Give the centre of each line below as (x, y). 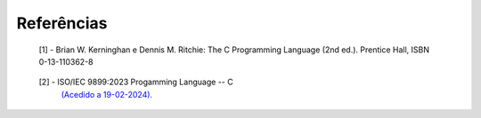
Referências (62, 23)
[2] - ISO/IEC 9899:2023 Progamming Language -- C (136, 82)
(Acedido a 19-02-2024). (107, 94)
